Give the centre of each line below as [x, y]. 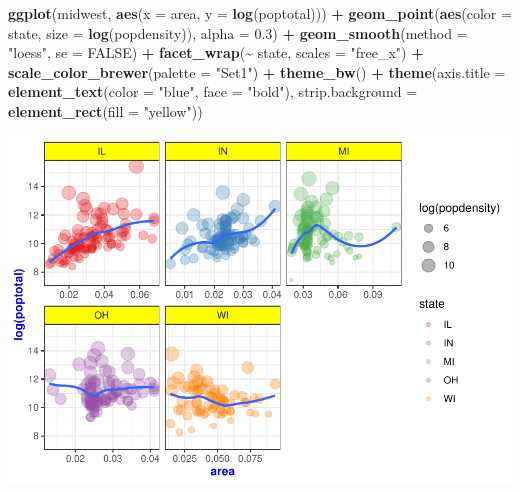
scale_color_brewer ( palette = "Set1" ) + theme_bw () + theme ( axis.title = [257, 71]
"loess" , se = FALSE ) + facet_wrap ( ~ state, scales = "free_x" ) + [216, 52]
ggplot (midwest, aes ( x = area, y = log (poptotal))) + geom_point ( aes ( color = [260, 13]
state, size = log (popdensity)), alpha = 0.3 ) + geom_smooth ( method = [238, 32]
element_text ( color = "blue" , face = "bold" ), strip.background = [213, 91]
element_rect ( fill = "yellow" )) [105, 110]
